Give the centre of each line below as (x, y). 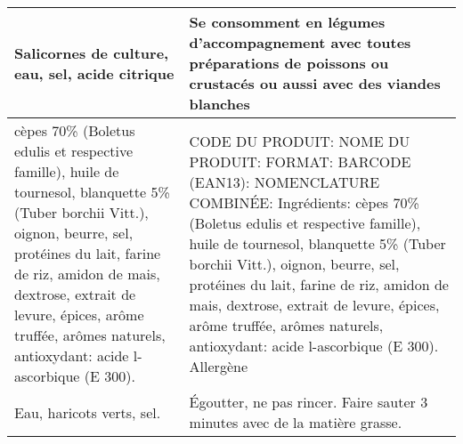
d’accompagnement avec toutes (300, 42)
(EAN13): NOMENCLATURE (284, 182)
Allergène (218, 366)
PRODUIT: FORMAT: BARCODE (300, 161)
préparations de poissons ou (289, 63)
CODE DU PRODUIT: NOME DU (300, 141)
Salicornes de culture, (92, 52)
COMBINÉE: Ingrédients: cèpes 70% (304, 202)
